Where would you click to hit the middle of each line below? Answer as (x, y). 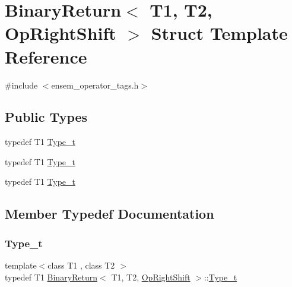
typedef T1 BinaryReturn (51, 277)
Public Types (46, 117)
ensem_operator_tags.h (95, 85)
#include (21, 85)
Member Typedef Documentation (109, 214)
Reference (46, 56)
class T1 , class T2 (81, 265)
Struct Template (219, 33)
